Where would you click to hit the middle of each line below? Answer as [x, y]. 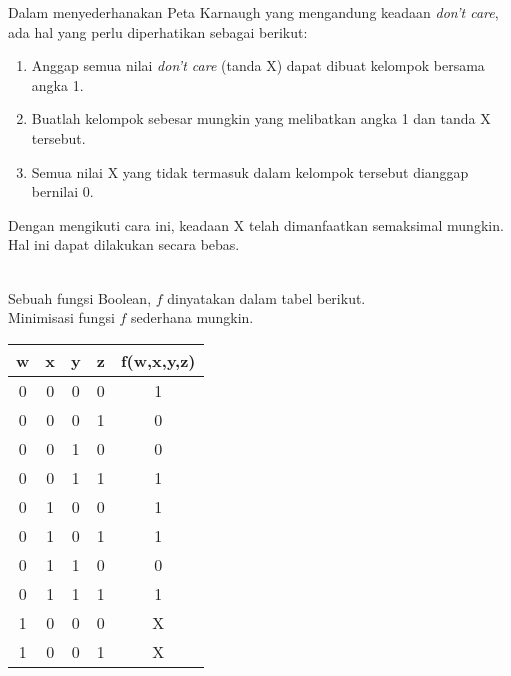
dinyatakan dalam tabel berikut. [266, 297]
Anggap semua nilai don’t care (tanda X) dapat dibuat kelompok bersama [258, 65]
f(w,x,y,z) [158, 360]
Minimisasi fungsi [61, 317]
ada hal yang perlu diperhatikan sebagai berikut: [158, 31]
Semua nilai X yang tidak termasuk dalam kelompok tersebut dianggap [250, 171]
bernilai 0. [62, 191]
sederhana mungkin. [192, 317]
